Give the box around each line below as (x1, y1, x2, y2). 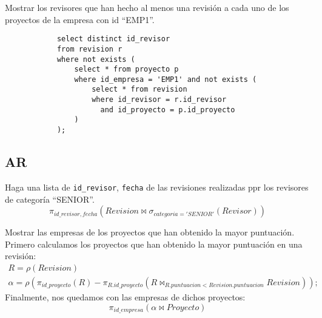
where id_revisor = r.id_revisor (92, 95, 227, 104)
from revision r (56, 44, 122, 53)
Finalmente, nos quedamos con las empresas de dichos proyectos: (5, 291, 246, 303)
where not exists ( (56, 55, 135, 64)
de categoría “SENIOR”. (5, 192, 95, 205)
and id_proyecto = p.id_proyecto (100, 105, 235, 114)
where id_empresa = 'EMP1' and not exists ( (74, 75, 257, 84)
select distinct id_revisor (56, 35, 170, 44)
